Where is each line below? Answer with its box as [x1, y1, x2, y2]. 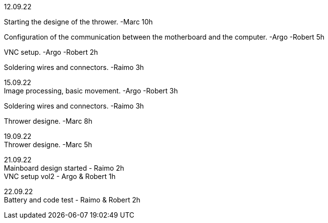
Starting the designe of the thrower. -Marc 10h [4, 18, 153, 26]
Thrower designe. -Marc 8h [4, 117, 93, 125]
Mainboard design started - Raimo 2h [4, 164, 124, 172]
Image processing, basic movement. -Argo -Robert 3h [4, 87, 178, 95]
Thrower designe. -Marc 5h [4, 140, 93, 149]
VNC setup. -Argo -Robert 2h [4, 48, 98, 56]
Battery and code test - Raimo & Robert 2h [4, 196, 141, 204]
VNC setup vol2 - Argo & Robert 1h [4, 172, 116, 180]
